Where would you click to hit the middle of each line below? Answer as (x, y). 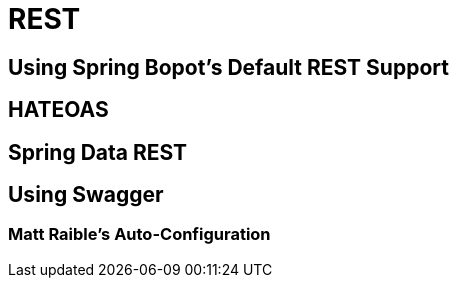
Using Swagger (86, 195)
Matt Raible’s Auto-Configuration (139, 234)
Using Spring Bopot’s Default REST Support (228, 67)
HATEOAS (58, 110)
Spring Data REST (98, 152)
